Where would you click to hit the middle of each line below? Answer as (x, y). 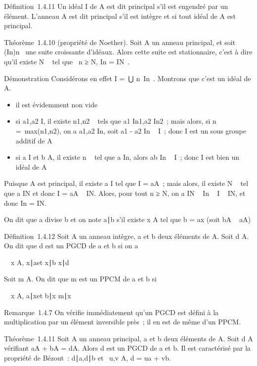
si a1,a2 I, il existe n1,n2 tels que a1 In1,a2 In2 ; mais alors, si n (116, 121)
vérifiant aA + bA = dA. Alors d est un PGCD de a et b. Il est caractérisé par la (128, 348)
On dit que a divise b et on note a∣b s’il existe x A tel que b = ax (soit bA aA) (128, 219)
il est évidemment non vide (57, 104)
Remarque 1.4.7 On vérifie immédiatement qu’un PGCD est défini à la (111, 312)
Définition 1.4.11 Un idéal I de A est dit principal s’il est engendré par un (116, 6)
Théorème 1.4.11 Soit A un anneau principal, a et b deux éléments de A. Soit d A (128, 338)
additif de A (34, 140)
